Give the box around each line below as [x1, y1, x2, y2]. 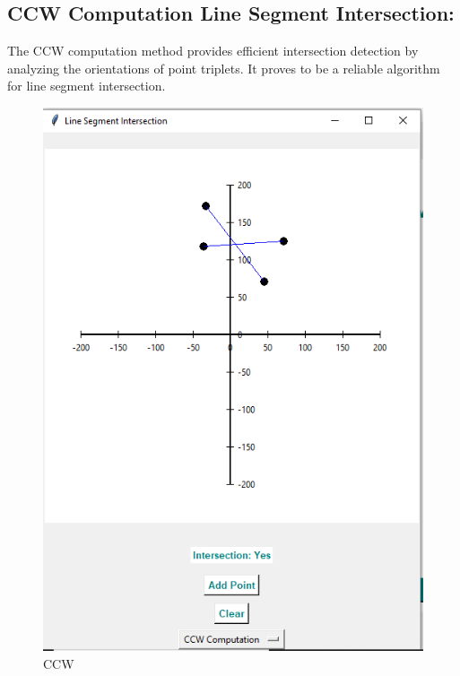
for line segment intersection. [7, 76, 166, 95]
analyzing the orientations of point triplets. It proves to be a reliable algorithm [7, 58, 440, 77]
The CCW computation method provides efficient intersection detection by [7, 41, 419, 60]
